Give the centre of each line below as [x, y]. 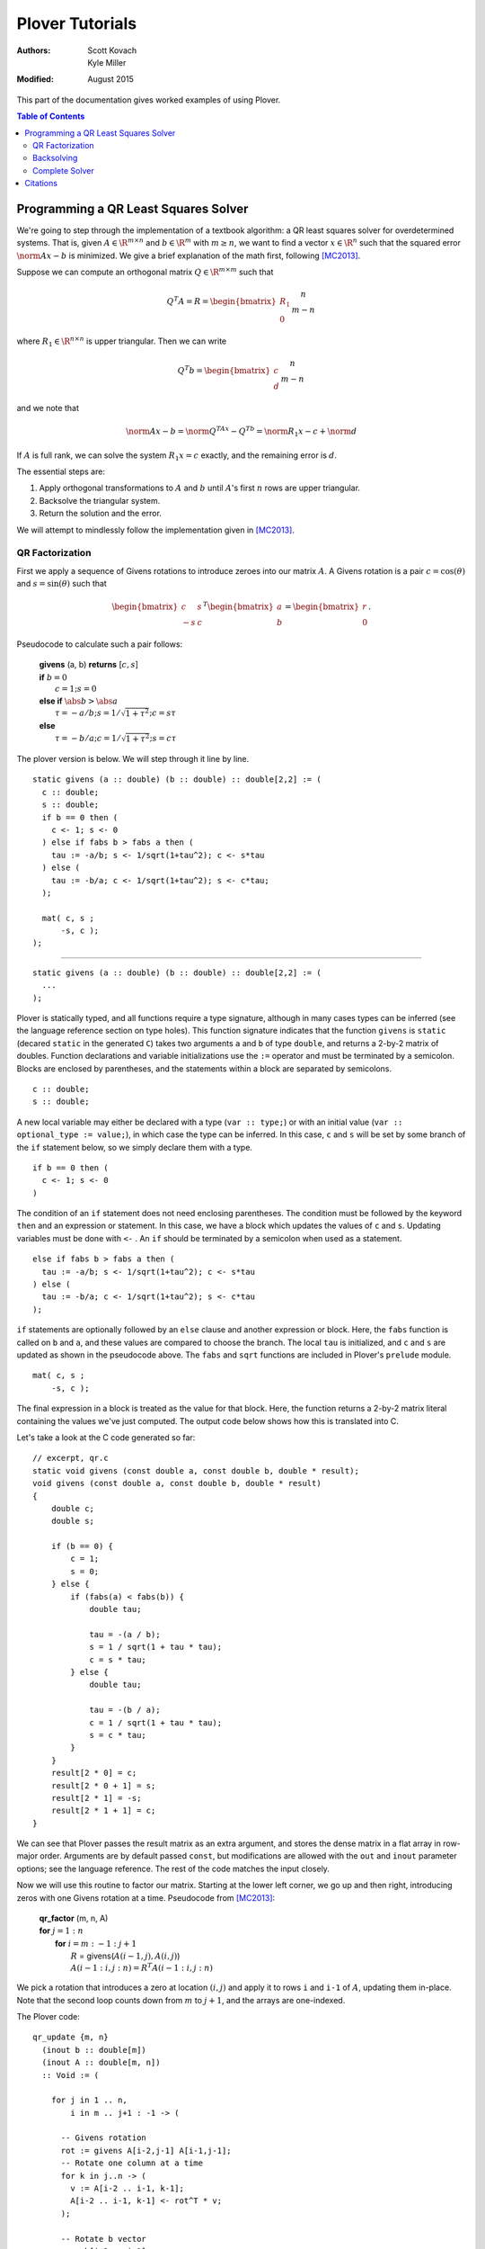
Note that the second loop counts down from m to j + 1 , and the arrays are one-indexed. [181, 2000]
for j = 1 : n [62, 1931]
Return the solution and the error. [100, 514]
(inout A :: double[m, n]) [101, 2063]
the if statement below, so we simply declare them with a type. [135, 1147]
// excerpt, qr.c [71, 1458]
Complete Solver [63, 170]
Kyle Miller [107, 62]
